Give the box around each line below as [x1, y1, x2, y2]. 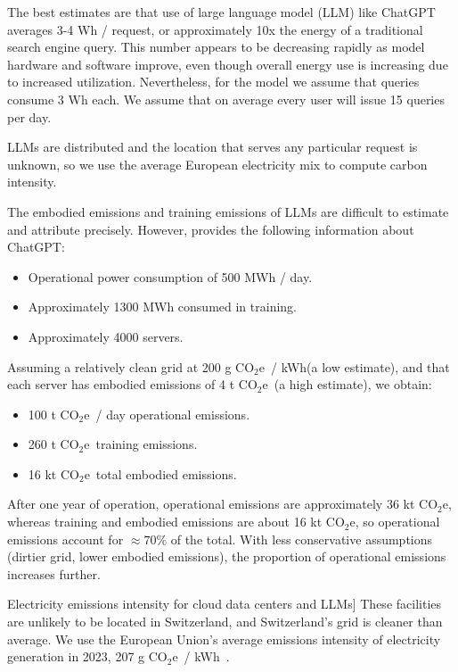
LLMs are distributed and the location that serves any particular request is [7, 137, 418, 156]
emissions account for [7, 529, 124, 548]
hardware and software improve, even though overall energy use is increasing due [7, 54, 448, 73]
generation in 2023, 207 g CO [7, 647, 168, 666]
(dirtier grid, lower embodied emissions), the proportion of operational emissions [7, 547, 446, 566]
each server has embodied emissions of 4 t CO [7, 375, 258, 394]
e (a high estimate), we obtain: [262, 375, 432, 394]
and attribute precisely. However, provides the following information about [7, 220, 414, 238]
